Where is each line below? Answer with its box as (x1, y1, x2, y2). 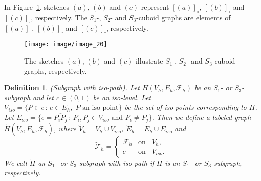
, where (54, 123, 76, 134)
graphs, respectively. (24, 65, 87, 76)
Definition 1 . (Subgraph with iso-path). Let (4, 82, 140, 93)
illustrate (135, 55, 163, 66)
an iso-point (82, 104, 119, 112)
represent (141, 2, 169, 12)
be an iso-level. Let (93, 92, 151, 102)
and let (33, 92, 54, 102)
